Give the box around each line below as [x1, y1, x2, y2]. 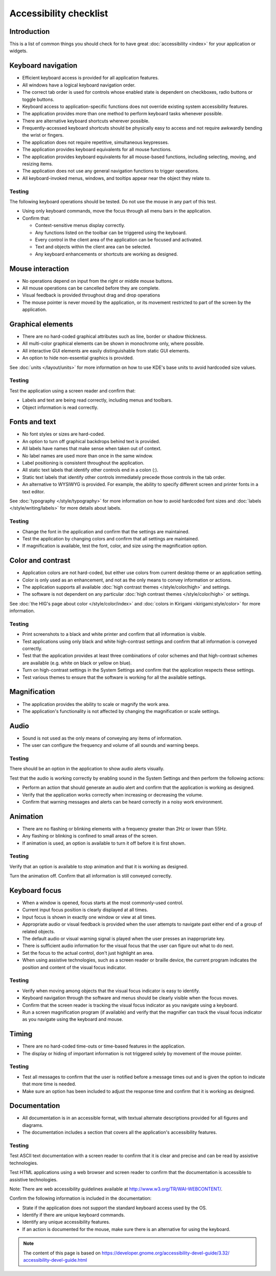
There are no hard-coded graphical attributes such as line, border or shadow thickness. [22, 333, 207, 340]
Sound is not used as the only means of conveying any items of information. [22, 735, 182, 741]
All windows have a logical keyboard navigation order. [22, 82, 136, 88]
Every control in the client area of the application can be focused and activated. [35, 236, 203, 243]
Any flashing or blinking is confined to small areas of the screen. [22, 833, 158, 839]
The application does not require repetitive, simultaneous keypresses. [22, 139, 169, 145]
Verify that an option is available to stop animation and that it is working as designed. [9, 863, 189, 869]
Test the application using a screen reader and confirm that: [9, 387, 135, 394]
